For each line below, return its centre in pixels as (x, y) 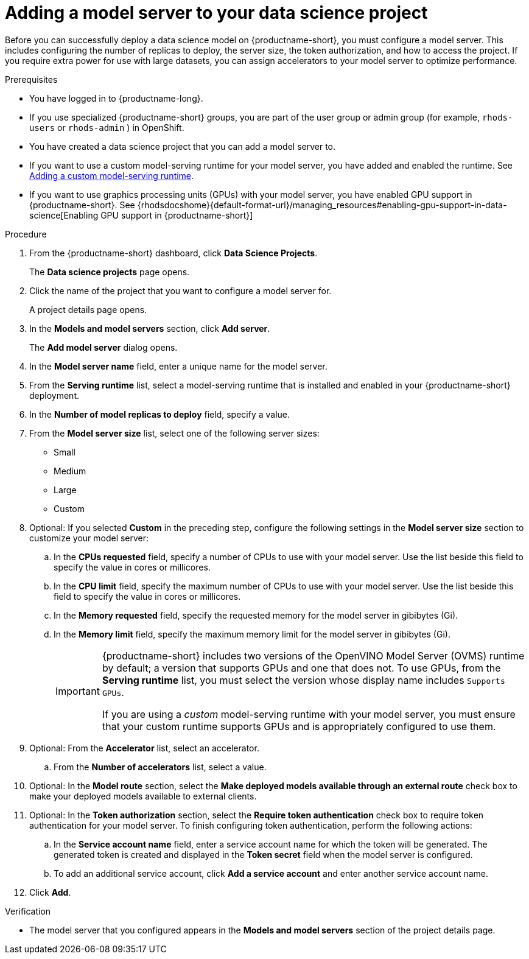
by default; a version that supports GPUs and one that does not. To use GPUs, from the (301, 668)
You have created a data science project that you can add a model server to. (183, 146)
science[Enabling (64, 215)
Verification (28, 911)
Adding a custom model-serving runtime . (112, 175)
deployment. (54, 395)
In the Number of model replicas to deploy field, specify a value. (160, 414)
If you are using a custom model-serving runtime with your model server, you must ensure (309, 714)
